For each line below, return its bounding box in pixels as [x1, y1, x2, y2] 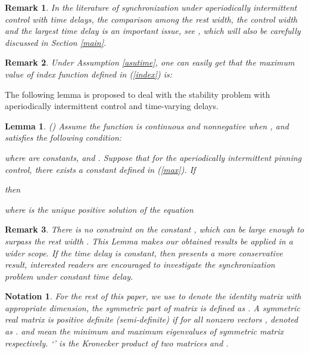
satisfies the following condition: [5, 131, 122, 144]
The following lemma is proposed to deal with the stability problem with [5, 88, 270, 100]
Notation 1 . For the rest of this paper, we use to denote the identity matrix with [5, 290, 301, 302]
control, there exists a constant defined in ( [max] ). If [5, 163, 196, 175]
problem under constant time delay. [5, 270, 133, 282]
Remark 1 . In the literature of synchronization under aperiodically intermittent [5, 1, 297, 13]
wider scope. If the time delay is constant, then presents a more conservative [5, 246, 283, 259]
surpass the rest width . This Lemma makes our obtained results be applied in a [5, 234, 294, 247]
